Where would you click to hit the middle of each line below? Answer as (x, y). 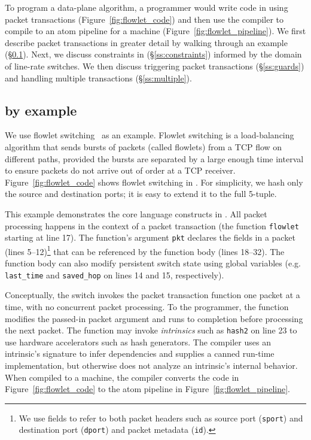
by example (41, 110)
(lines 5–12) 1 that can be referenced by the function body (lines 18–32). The (145, 250)
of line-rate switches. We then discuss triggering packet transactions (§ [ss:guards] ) (155, 66)
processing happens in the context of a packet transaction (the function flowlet (152, 225)
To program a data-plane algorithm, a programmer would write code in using (147, 7)
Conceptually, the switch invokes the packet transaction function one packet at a (153, 295)
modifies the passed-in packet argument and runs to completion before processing (154, 318)
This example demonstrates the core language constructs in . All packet (136, 213)
